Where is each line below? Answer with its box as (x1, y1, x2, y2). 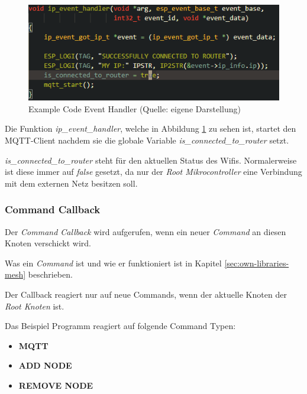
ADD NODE (18, 359, 72, 372)
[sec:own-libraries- (224, 256, 289, 269)
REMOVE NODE (18, 379, 93, 391)
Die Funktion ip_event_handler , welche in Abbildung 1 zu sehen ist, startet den (5, 122, 296, 135)
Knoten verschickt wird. (5, 237, 91, 249)
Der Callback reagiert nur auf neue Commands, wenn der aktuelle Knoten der (5, 288, 287, 301)
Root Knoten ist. (5, 299, 64, 312)
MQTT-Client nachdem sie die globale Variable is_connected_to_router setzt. (5, 134, 289, 146)
